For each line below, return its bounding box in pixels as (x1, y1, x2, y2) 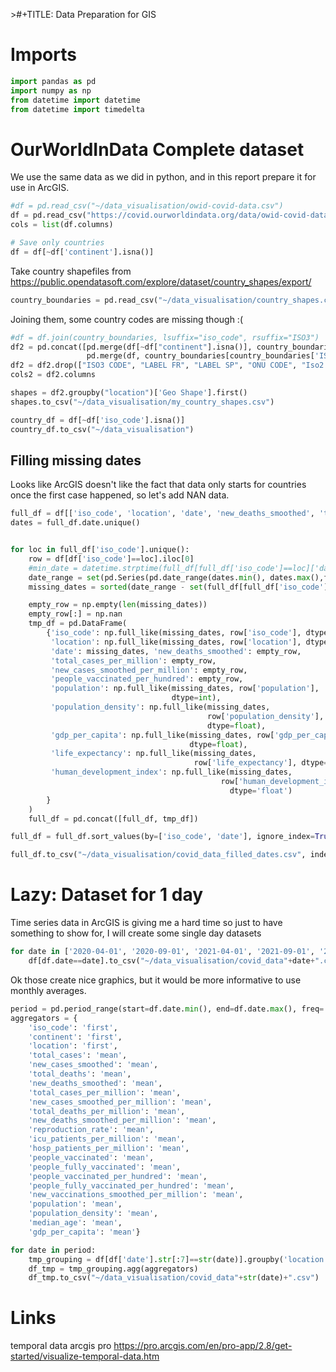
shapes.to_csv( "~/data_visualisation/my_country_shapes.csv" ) (10, 397, 275, 407)
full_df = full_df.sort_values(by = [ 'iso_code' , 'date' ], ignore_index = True (10, 832, 333, 842)
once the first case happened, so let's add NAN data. (10, 489, 230, 501)
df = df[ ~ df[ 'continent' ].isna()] (10, 247, 155, 257)
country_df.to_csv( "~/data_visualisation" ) (10, 424, 195, 434)
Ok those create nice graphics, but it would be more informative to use (10, 974, 302, 986)
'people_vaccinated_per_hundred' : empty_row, (50, 674, 244, 684)
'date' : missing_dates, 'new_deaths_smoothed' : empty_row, (50, 646, 302, 656)
